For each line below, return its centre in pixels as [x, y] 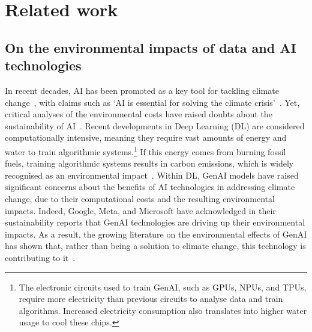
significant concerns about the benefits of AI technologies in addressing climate [150, 187]
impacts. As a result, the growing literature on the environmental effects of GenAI [156, 234]
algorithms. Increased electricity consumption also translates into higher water [163, 310]
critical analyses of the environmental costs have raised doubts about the [139, 114]
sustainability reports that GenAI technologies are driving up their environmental [155, 222]
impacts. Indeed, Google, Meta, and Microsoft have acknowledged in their [140, 210]
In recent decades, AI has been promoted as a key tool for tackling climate [142, 90]
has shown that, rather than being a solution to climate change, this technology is [155, 246]
